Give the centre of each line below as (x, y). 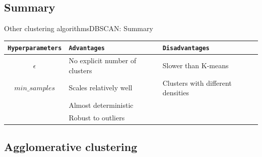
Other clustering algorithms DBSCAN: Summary (79, 28)
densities (176, 93)
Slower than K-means (195, 65)
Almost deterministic (101, 105)
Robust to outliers (97, 117)
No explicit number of (103, 60)
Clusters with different (197, 83)
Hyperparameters (35, 48)
